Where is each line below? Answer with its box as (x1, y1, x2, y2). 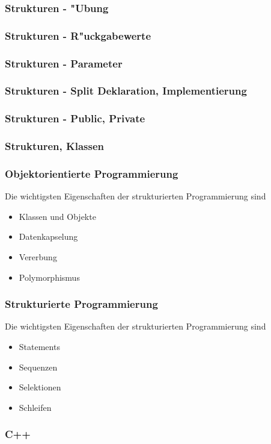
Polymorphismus (19, 270, 80, 283)
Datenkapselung (19, 230, 78, 243)
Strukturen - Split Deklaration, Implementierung (5, 83, 247, 98)
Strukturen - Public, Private (5, 111, 145, 126)
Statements (19, 340, 60, 353)
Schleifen (19, 401, 52, 413)
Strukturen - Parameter (5, 55, 123, 70)
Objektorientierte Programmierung (5, 166, 178, 181)
